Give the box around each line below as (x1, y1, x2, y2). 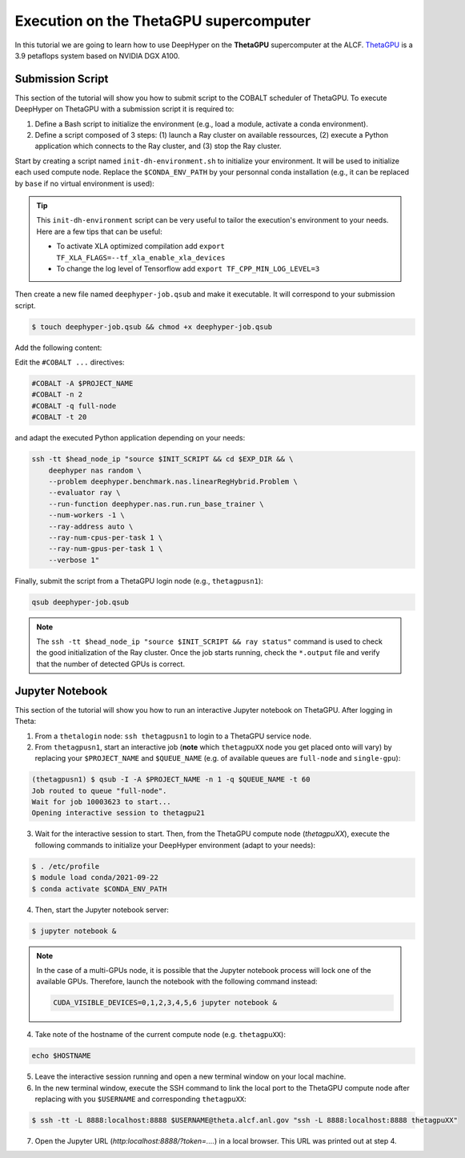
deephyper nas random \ (48, 465, 142, 475)
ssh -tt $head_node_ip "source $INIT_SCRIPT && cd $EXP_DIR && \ (31, 455, 294, 464)
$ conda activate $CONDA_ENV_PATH (31, 884, 167, 893)
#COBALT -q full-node (31, 401, 117, 410)
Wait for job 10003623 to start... (31, 798, 171, 806)
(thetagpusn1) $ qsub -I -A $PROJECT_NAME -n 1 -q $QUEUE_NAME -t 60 (31, 775, 311, 784)
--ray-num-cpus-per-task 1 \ (48, 533, 163, 542)
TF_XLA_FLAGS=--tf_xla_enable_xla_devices (56, 253, 226, 262)
